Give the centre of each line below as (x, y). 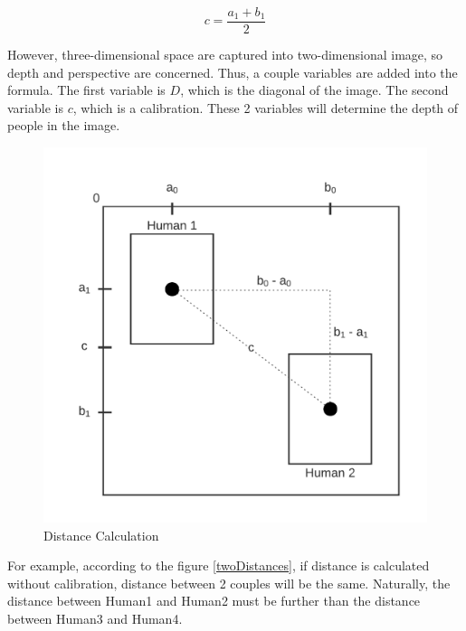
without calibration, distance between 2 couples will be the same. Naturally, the (229, 583)
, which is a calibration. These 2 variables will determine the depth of (266, 107)
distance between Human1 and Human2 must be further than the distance (214, 601)
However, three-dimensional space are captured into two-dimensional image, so (225, 55)
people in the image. (64, 125)
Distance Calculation (101, 535)
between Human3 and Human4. (95, 618)
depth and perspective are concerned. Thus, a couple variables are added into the (233, 72)
